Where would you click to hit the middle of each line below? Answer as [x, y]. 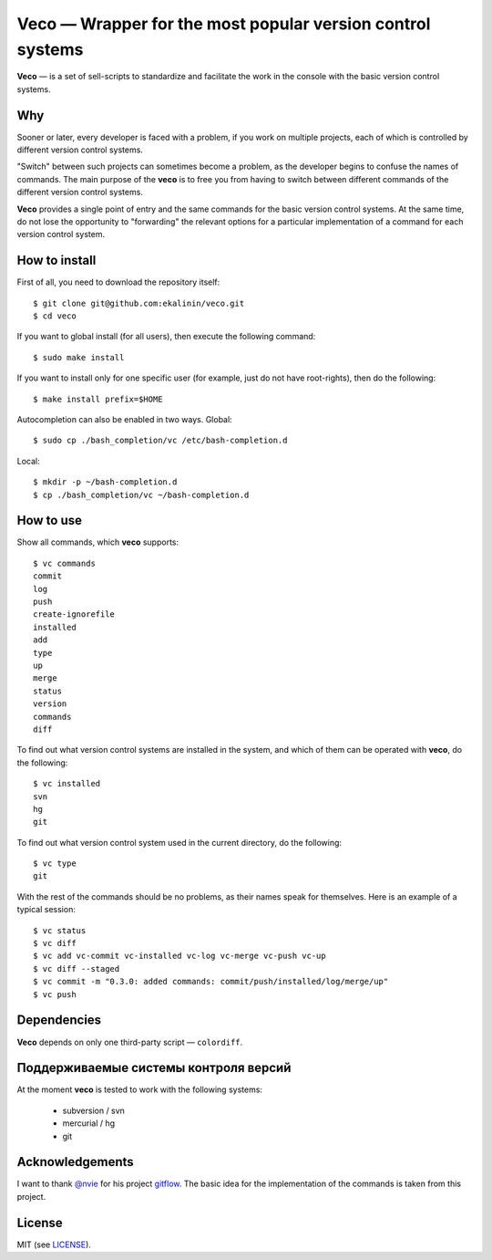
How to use [49, 521]
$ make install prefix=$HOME [98, 399]
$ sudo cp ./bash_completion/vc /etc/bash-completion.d [160, 441]
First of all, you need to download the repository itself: [118, 282]
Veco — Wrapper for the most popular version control [224, 24]
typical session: [46, 910]
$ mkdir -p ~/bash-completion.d [105, 482]
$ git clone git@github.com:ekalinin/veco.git [139, 303]
